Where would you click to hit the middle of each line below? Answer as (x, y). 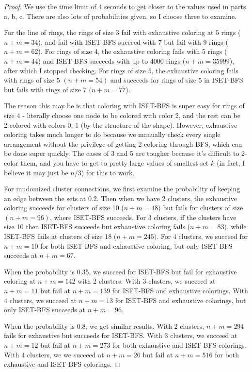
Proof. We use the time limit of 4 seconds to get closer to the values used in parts (125, 6)
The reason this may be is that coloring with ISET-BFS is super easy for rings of (124, 106)
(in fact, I (231, 162)
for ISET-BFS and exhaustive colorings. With (180, 291)
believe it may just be (36, 172)
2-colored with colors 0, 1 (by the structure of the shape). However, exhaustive (121, 125)
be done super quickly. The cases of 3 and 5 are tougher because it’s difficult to (122, 153)
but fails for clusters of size (203, 208)
